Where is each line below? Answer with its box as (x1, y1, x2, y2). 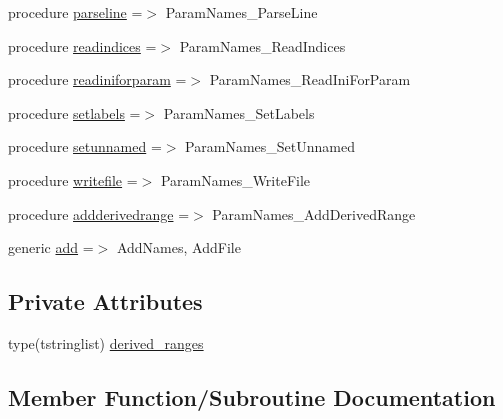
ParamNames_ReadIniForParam (209, 69, 411, 90)
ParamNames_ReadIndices (179, 35, 346, 56)
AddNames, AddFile (116, 237, 241, 258)
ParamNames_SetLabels (163, 102, 315, 123)
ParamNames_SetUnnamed (185, 136, 355, 157)
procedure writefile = (8, 169, 138, 190)
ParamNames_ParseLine (165, 2, 318, 22)
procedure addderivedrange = (8, 203, 190, 224)
